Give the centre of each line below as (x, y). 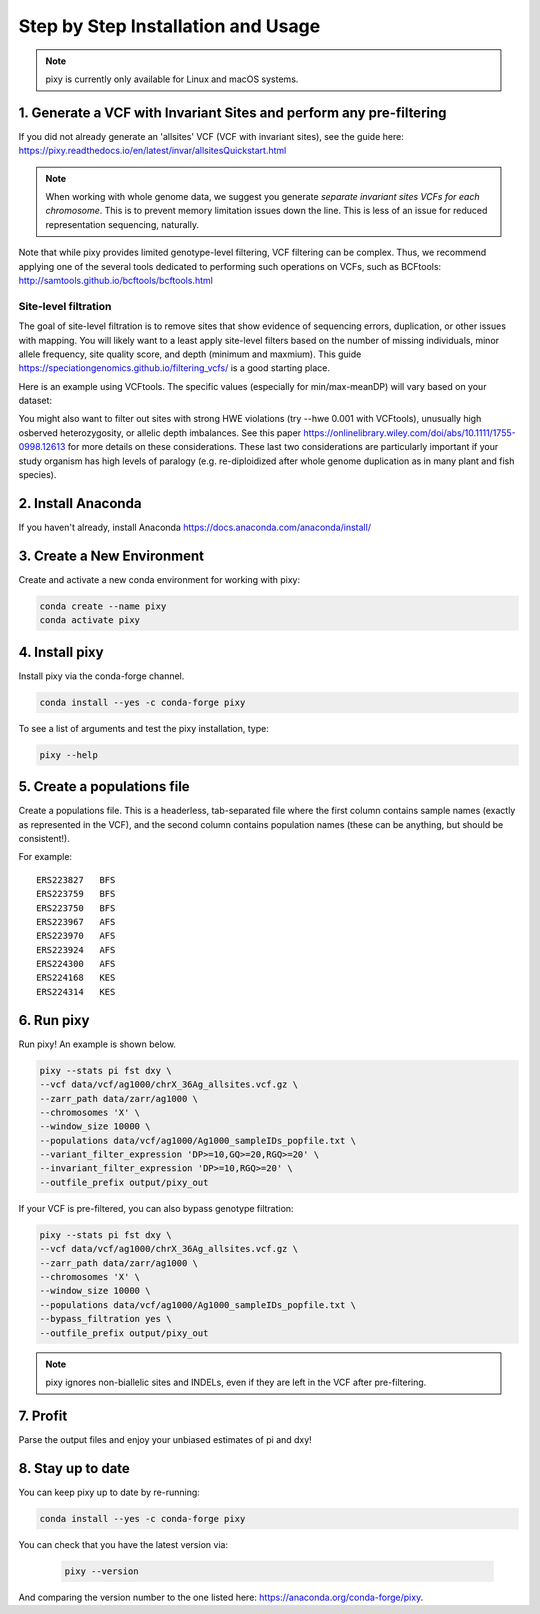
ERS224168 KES (76, 978)
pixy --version (101, 1571)
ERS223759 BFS (76, 894)
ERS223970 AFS (76, 936)
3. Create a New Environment (111, 555)
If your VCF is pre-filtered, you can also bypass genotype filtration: (156, 1208)
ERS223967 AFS (76, 921)
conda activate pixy (89, 620)
